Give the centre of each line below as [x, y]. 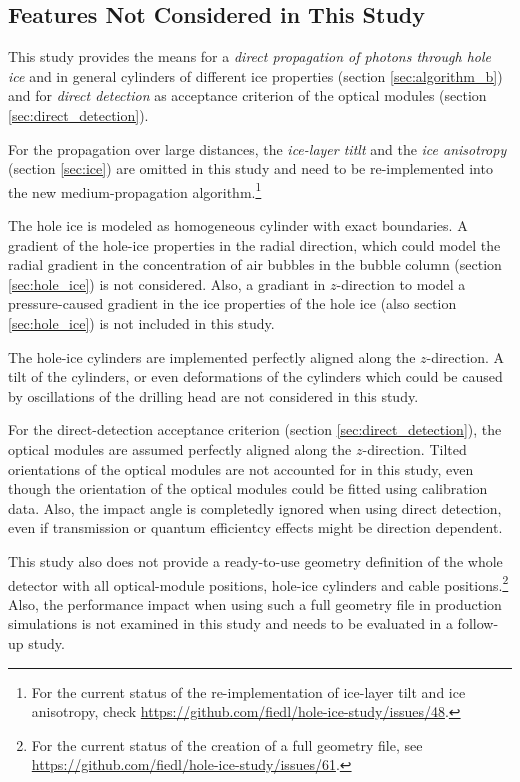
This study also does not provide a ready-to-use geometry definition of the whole [255, 560]
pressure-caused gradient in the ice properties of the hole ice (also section [232, 303]
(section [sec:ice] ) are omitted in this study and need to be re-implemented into [250, 168]
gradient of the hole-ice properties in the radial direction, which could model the [254, 244]
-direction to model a [401, 283]
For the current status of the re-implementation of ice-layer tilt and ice [248, 691]
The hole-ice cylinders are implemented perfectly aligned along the [212, 356]
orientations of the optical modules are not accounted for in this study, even [241, 468]
